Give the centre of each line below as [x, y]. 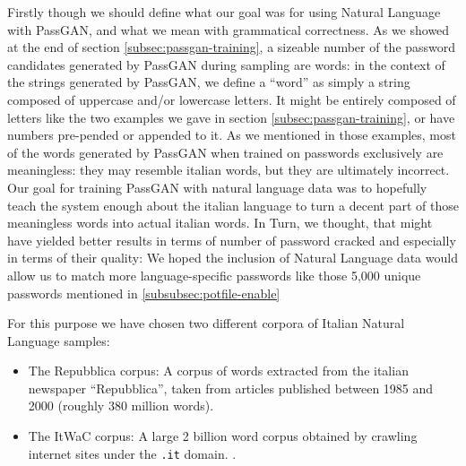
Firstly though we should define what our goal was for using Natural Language [224, 12]
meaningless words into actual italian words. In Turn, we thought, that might [220, 223]
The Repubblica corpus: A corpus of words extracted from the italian [218, 371]
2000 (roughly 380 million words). [121, 406]
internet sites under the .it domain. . [132, 453]
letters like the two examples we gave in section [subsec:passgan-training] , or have [231, 117]
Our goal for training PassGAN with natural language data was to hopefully [217, 187]
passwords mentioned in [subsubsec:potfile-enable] [144, 293]
